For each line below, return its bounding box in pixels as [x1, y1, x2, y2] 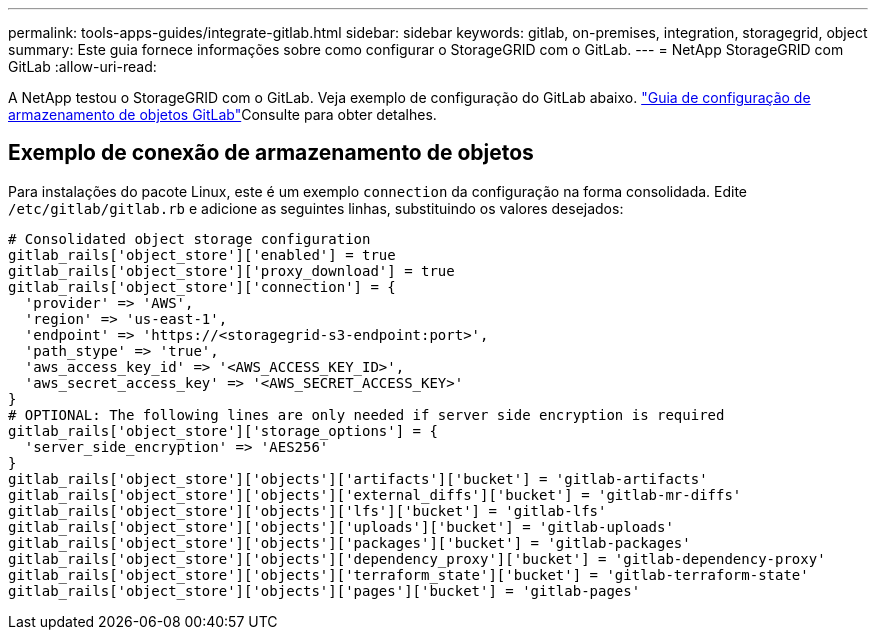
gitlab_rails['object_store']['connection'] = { [8, 278, 396, 295]
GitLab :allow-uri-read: [8, 58, 157, 75]
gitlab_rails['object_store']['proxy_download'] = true [8, 262, 455, 279]
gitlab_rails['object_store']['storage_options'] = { [8, 422, 438, 439]
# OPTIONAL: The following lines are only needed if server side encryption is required [8, 406, 725, 423]
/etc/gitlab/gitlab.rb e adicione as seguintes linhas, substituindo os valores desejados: [8, 199, 624, 217]
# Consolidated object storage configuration [8, 230, 371, 247]
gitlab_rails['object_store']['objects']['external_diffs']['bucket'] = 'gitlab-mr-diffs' [8, 486, 742, 503]
